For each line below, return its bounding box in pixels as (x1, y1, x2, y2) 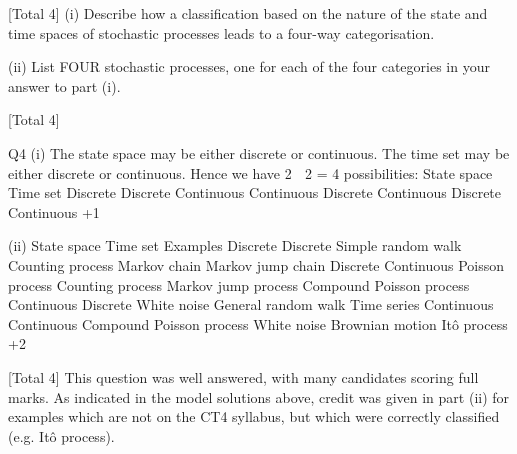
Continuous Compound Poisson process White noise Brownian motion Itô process (8, 313, 508, 334)
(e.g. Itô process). (8, 425, 115, 446)
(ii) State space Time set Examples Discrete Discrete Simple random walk (8, 235, 462, 256)
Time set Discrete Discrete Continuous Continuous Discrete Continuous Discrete (8, 182, 502, 203)
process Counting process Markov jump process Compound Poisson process (8, 274, 470, 295)
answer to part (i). (8, 75, 121, 96)
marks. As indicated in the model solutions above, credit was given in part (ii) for (8, 386, 510, 407)
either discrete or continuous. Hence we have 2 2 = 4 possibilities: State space (8, 162, 493, 183)
